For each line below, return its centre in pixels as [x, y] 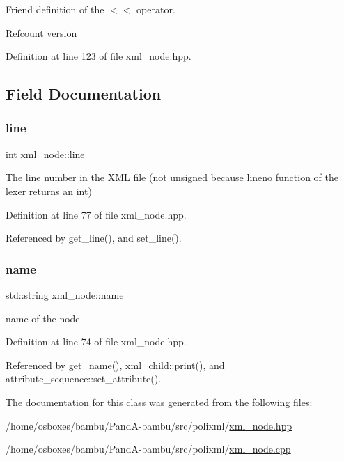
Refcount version [41, 32]
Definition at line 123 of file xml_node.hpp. [99, 56]
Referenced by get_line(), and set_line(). [94, 238]
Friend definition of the [55, 9]
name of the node [43, 318]
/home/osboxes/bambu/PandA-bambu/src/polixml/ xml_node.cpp [148, 449]
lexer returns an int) [49, 190]
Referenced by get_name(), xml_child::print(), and [115, 365]
